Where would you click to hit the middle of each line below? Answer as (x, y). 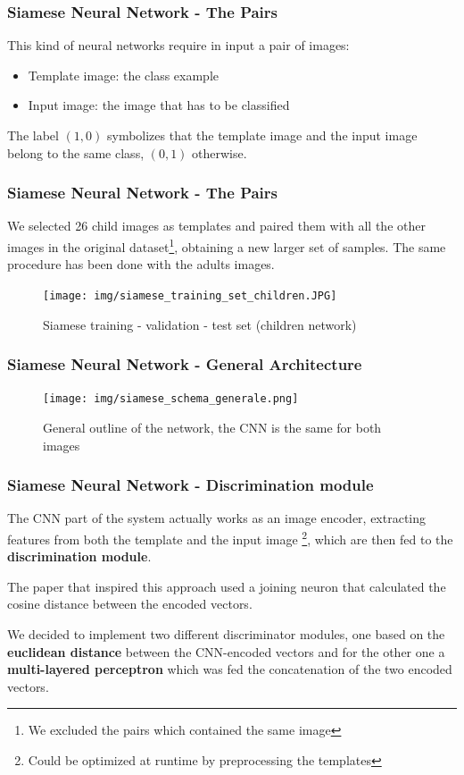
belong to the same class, (76, 152)
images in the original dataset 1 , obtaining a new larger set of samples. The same (227, 245)
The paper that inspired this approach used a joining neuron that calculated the (227, 586)
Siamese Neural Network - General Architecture (185, 364)
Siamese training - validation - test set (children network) (200, 324)
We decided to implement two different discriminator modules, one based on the (226, 634)
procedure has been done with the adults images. (141, 264)
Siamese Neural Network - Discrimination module (191, 485)
